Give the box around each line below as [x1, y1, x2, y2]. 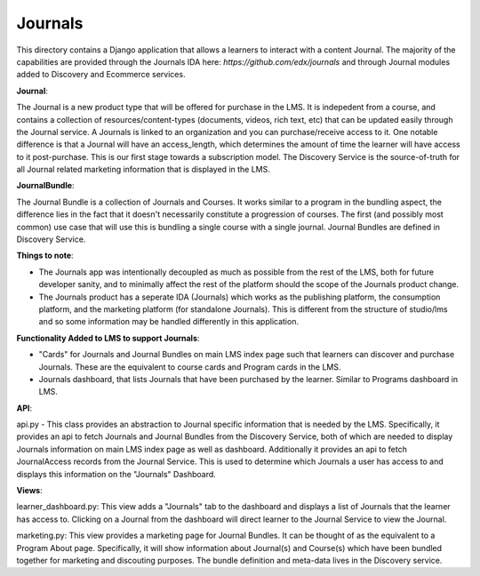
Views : [16, 485, 44, 496]
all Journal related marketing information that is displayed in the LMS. [16, 164, 271, 175]
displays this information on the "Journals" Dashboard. [16, 468, 217, 479]
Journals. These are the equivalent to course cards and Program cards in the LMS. [38, 361, 341, 372]
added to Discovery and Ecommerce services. [16, 69, 186, 80]
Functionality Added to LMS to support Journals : [16, 332, 200, 343]
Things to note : [16, 250, 75, 261]
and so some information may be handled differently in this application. [38, 316, 300, 327]
